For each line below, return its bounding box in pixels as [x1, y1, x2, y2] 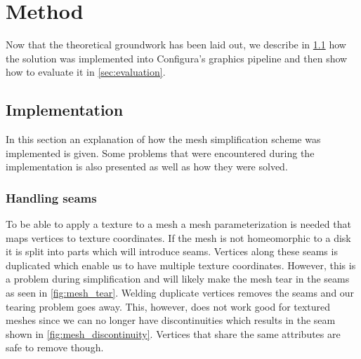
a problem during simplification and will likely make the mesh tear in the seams [6, 271, 350, 286]
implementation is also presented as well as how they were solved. [6, 159, 288, 174]
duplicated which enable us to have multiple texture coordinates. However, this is [6, 257, 356, 272]
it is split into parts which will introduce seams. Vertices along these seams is [6, 244, 338, 259]
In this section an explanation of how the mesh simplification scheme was [6, 132, 321, 147]
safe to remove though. [6, 340, 104, 355]
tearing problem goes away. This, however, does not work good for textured [6, 299, 331, 313]
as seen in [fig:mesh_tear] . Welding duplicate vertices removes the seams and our [6, 285, 355, 300]
